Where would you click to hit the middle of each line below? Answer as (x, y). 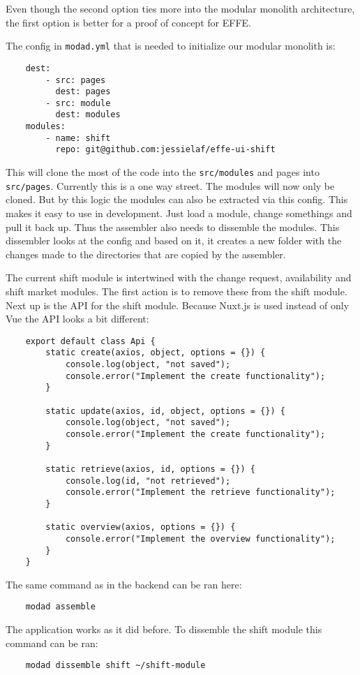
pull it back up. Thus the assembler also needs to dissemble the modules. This (173, 227)
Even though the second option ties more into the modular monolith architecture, (180, 8)
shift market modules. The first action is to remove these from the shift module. (177, 291)
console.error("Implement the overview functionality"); (200, 539)
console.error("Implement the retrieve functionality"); (200, 492)
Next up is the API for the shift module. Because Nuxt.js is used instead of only (178, 305)
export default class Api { (90, 341)
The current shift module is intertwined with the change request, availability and (179, 277)
